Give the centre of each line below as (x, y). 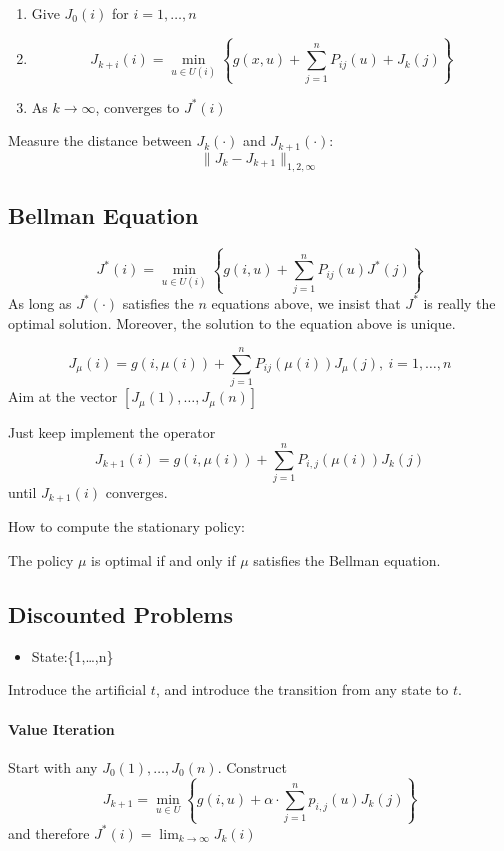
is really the (459, 302)
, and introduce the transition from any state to (302, 689)
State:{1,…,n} (72, 655)
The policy (41, 560)
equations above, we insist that (306, 302)
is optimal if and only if (163, 560)
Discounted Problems (121, 614)
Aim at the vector (63, 396)
